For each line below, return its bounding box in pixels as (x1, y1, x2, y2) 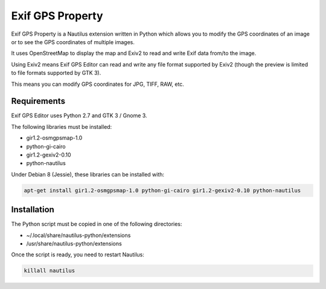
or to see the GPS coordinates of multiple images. (11, 38, 135, 45)
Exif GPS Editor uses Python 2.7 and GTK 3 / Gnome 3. (11, 112, 147, 119)
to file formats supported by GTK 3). (11, 70, 101, 77)
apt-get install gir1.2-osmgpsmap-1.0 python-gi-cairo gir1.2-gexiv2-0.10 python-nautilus (24, 187, 301, 193)
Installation (11, 204, 54, 215)
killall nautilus (24, 267, 75, 274)
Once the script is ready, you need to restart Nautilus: (11, 251, 145, 258)
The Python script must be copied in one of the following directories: (11, 221, 182, 228)
